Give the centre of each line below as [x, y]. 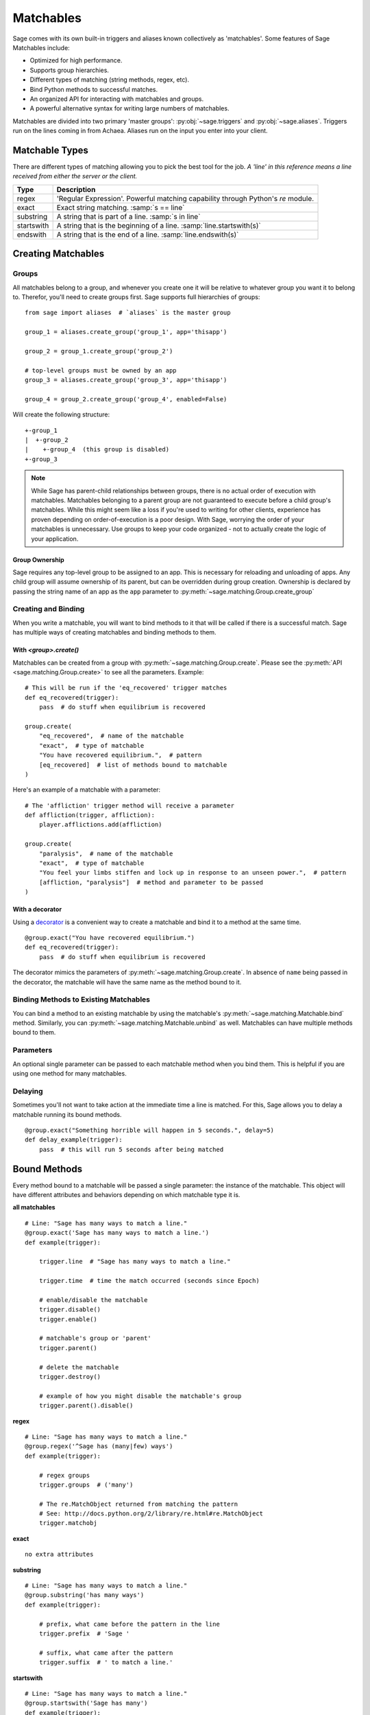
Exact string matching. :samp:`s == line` [121, 207]
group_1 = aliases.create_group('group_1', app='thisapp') [126, 332]
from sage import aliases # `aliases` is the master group [128, 313]
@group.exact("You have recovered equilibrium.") [110, 937]
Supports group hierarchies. [70, 70]
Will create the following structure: [61, 414]
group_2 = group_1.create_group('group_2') [99, 351]
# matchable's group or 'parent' [95, 1338]
